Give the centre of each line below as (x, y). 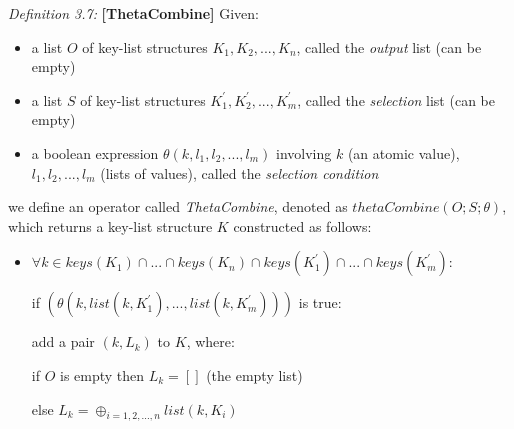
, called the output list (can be (389, 46)
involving (304, 152)
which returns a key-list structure (110, 225)
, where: (210, 341)
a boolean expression (95, 152)
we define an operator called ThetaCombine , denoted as (178, 206)
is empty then (102, 374)
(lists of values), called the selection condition (239, 172)
